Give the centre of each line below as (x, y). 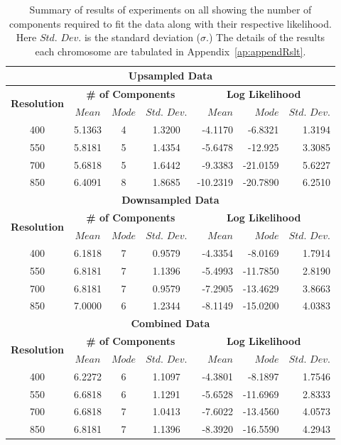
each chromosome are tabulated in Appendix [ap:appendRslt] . (170, 51)
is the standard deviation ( (142, 37)
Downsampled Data (170, 200)
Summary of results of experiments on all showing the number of (170, 9)
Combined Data (170, 323)
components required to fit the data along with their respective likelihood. (170, 23)
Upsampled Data (170, 76)
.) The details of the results (266, 37)
